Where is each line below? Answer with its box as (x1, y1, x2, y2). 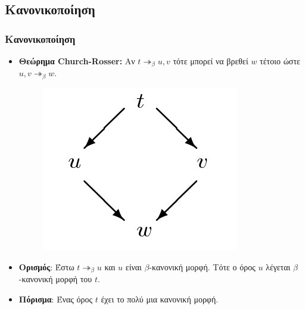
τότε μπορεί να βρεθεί (173, 55, 248, 67)
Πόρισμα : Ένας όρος (18, 292, 93, 305)
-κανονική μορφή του (18, 272, 92, 285)
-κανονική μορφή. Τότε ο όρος (149, 260, 256, 273)
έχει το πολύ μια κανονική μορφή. (101, 292, 219, 305)
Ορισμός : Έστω (18, 260, 74, 273)
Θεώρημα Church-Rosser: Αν (18, 55, 135, 67)
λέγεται (266, 260, 291, 273)
